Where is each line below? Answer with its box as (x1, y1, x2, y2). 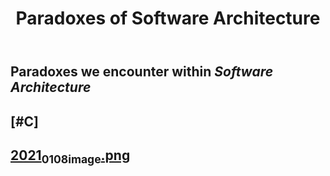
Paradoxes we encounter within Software (10, 63, 274, 81)
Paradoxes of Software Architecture (15, 7, 321, 30)
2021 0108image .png (10, 147, 131, 167)
